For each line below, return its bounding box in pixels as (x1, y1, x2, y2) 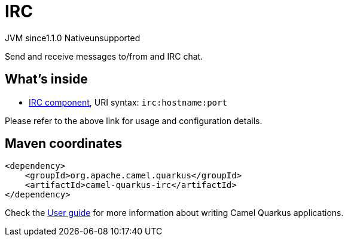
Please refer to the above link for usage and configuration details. (5, 115, 262, 126)
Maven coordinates (5, 136, 123, 152)
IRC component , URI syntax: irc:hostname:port (29, 97, 227, 107)
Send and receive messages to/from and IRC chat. (5, 51, 203, 61)
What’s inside (5, 72, 88, 87)
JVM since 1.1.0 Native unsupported (5, 32, 141, 43)
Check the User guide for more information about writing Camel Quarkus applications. (5, 208, 344, 218)
